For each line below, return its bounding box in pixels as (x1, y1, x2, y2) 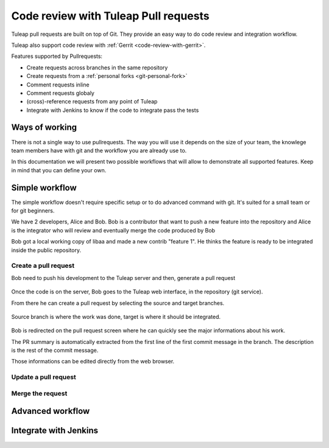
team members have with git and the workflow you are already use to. (11, 147, 187, 154)
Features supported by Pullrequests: (11, 52, 103, 60)
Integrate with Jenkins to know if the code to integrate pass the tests (26, 107, 199, 114)
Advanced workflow (11, 406, 90, 416)
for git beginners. (11, 207, 55, 214)
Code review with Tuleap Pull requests (11, 9, 210, 23)
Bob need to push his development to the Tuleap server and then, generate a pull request (11, 274, 236, 281)
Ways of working (11, 122, 77, 133)
